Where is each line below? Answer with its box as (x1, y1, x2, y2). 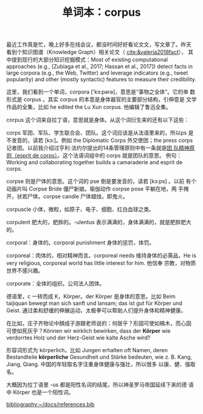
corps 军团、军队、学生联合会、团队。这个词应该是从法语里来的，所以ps (6, 129, 187, 136)
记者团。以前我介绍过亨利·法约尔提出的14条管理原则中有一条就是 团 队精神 (6, 144, 190, 152)
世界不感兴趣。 (6, 267, 43, 275)
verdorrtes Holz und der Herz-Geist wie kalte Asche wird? (6, 334, 151, 341)
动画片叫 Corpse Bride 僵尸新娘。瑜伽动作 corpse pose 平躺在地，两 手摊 (6, 185, 189, 193)
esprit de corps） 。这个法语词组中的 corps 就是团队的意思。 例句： (16, 152, 182, 159)
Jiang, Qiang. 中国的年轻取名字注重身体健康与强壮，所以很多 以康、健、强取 (6, 361, 196, 368)
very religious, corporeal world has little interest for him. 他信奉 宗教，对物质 (6, 259, 196, 267)
